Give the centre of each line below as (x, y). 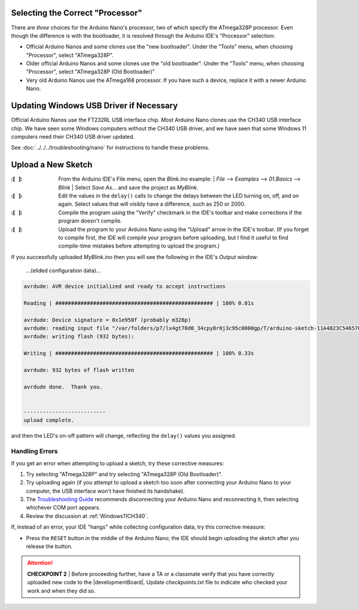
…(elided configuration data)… (63, 271)
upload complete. (49, 420)
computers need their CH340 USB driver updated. (73, 136)
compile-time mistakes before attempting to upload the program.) (139, 246)
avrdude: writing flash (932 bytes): (79, 337)
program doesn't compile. (90, 221)
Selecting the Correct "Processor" (77, 13)
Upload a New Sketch (52, 165)
